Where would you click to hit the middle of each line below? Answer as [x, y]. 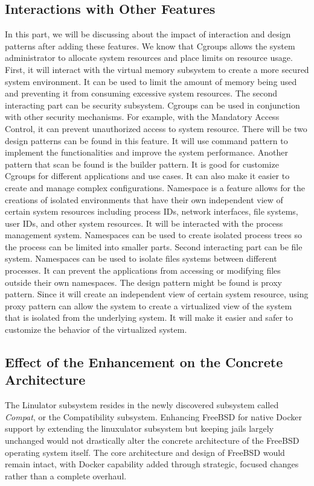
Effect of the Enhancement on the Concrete [144, 362]
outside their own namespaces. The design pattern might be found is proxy [144, 282]
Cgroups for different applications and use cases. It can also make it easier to [147, 176]
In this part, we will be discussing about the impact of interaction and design [148, 34]
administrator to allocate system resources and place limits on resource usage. [149, 58]
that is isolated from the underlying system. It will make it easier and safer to [149, 317]
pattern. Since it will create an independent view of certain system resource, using [157, 294]
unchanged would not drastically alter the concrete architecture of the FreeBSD [152, 440]
